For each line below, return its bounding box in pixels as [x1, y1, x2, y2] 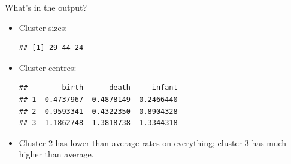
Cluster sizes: [19, 21, 68, 33]
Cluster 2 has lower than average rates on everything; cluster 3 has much [19, 136, 287, 148]
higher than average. [19, 148, 94, 160]
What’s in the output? [5, 1, 87, 13]
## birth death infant [19, 83, 178, 92]
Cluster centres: [19, 61, 77, 73]
